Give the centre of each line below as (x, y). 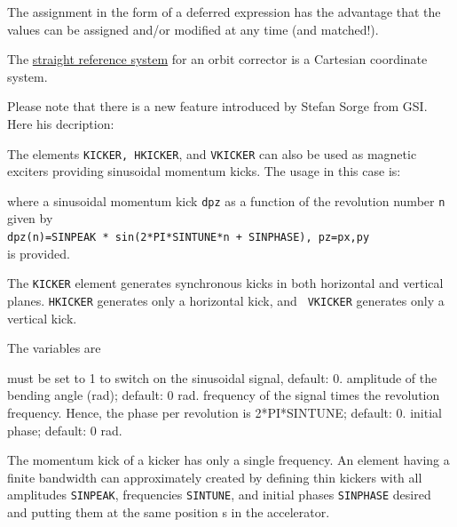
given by (30, 218)
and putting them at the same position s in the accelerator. (169, 512)
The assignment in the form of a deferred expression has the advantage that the (224, 12)
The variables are (54, 348)
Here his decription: (61, 123)
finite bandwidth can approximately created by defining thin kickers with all (215, 477)
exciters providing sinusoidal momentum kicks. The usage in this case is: (204, 171)
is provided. (39, 253)
